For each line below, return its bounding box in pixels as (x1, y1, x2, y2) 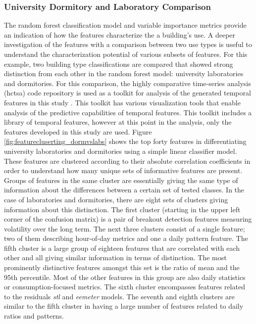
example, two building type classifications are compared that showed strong (4, 58, 233, 69)
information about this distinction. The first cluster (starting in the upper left (4, 204, 241, 214)
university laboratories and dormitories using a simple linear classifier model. (4, 145, 237, 156)
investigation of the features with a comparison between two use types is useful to (4, 39, 252, 49)
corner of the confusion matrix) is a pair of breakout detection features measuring (4, 214, 252, 224)
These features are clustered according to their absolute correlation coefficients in (4, 155, 251, 166)
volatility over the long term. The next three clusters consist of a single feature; (4, 223, 245, 233)
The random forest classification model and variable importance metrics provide (4, 20, 247, 30)
